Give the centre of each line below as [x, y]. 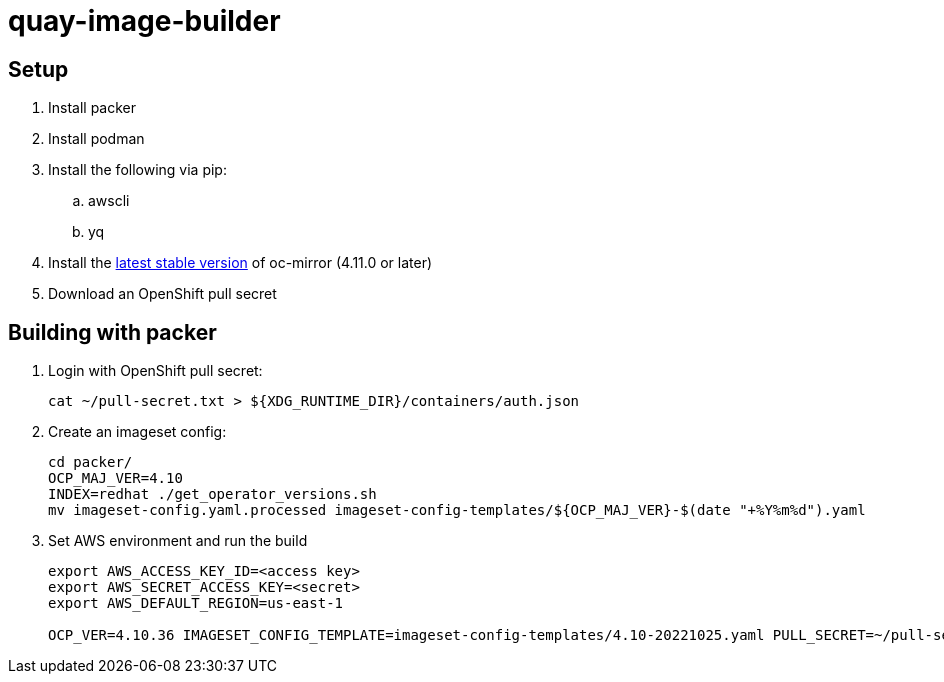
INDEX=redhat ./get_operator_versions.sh [212, 494]
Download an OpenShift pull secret [162, 294]
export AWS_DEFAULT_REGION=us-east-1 [196, 603]
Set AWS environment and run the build [178, 541]
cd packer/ [90, 462]
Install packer [92, 108]
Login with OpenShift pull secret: [155, 371]
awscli [109, 201]
